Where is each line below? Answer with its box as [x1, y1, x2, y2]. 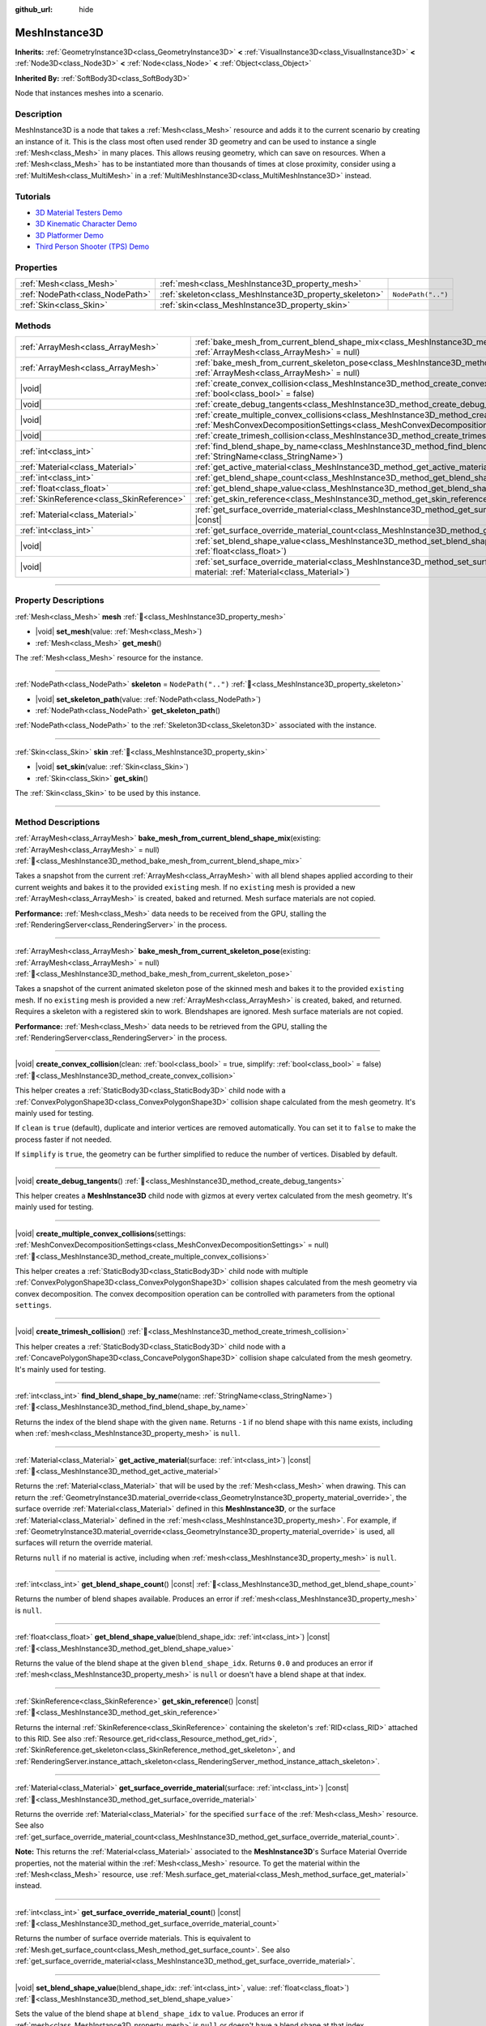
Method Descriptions [15, 816, 100, 827]
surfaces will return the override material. [15, 1538, 153, 1548]
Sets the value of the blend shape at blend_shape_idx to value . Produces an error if [15, 2009, 305, 2019]
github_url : [15, 5, 53, 14]
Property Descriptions [15, 595, 104, 606]
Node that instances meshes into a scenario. [15, 88, 164, 98]
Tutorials [15, 190, 52, 202]
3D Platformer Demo [35, 230, 104, 240]
